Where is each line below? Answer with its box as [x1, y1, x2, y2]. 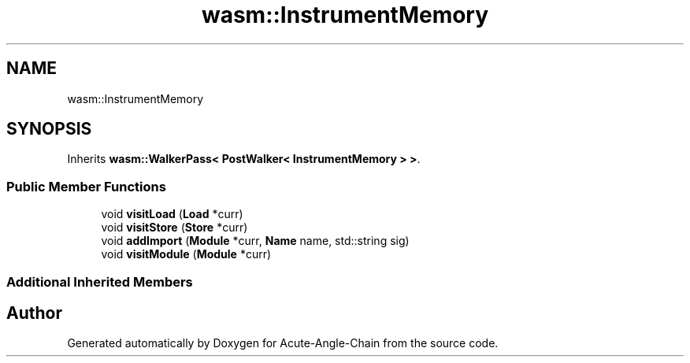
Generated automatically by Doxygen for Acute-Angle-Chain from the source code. [67, 336, 499, 350]
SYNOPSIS [6, 119, 92, 139]
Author [6, 302, 62, 323]
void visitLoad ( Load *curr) [101, 207, 243, 221]
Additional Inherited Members [6, 273, 193, 290]
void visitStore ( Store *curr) [101, 220, 248, 235]
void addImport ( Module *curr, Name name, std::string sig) [101, 234, 410, 248]
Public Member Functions [6, 178, 166, 194]
